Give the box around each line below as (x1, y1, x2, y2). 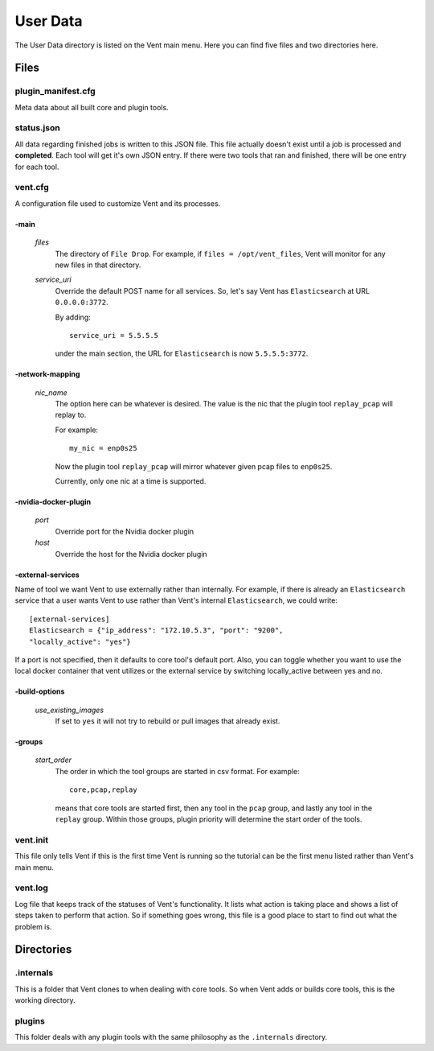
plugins (14, 1015, 46, 1026)
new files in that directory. (55, 260, 141, 270)
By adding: (55, 312, 92, 322)
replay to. (55, 410, 87, 420)
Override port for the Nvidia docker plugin (55, 526, 194, 536)
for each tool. (14, 162, 59, 171)
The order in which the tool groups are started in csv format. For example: (55, 766, 301, 776)
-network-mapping (14, 369, 80, 379)
